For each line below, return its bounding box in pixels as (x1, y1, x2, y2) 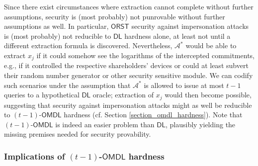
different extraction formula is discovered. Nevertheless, (4, 40, 172, 51)
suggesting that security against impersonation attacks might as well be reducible (4, 99, 252, 110)
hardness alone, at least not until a (124, 30, 231, 41)
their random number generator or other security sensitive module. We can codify (4, 70, 253, 81)
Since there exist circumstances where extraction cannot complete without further (4, 1, 254, 11)
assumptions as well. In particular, (4, 21, 109, 31)
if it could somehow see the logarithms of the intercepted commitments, (36, 50, 255, 60)
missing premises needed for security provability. (4, 129, 151, 139)
